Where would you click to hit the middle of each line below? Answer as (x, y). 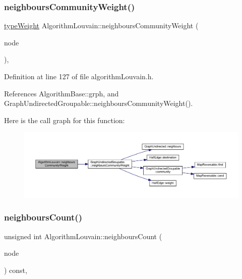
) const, (16, 270)
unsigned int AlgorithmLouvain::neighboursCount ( (83, 236)
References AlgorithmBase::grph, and (62, 93)
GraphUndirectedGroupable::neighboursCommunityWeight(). (99, 103)
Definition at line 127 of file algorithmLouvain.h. (79, 76)
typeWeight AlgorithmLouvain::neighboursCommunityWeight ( (101, 25)
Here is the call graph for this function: (65, 120)
